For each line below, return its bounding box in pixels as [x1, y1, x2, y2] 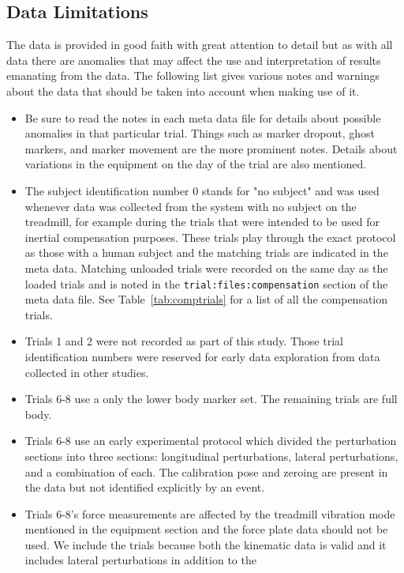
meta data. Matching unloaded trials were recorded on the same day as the [24, 259, 388, 276]
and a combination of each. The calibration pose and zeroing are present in [24, 463, 388, 480]
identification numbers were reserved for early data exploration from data [24, 348, 380, 364]
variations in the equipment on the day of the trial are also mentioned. [24, 156, 367, 172]
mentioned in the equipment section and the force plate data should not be [24, 521, 388, 537]
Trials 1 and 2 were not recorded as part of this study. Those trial [24, 333, 343, 349]
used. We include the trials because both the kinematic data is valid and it [24, 536, 387, 552]
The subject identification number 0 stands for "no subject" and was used [24, 182, 380, 198]
